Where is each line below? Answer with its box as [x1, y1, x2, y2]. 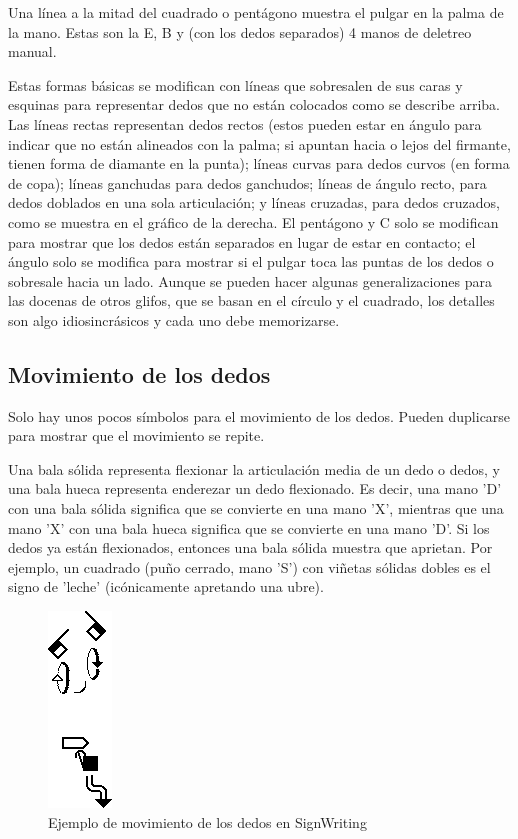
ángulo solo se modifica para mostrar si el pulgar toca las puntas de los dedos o [8, 251, 494, 272]
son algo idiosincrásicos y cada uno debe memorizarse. [8, 309, 340, 330]
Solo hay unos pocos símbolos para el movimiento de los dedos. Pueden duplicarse [8, 405, 511, 426]
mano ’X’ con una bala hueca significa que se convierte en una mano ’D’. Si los [8, 517, 490, 538]
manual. [8, 41, 57, 62]
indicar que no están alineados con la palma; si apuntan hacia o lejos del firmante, [8, 133, 511, 154]
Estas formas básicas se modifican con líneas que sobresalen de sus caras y [8, 74, 463, 95]
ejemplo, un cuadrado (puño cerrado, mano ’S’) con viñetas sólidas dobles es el [8, 556, 491, 577]
